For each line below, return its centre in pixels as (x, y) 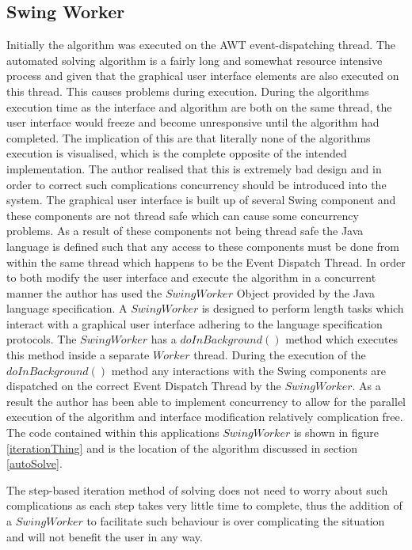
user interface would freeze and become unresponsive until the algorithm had (193, 122)
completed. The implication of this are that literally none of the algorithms (189, 137)
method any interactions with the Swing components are (249, 370)
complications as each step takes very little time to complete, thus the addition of (204, 505)
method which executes (342, 339)
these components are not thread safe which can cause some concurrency (183, 215)
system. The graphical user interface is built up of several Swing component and (201, 200)
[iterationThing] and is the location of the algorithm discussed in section (182, 448)
